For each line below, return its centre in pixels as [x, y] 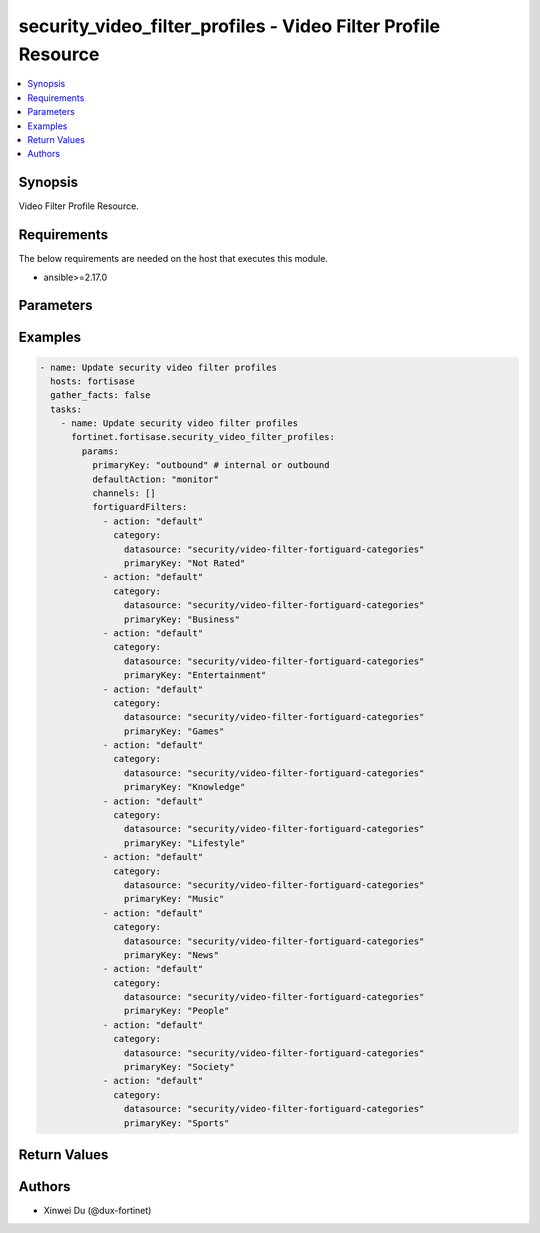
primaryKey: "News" [171, 954]
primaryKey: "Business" [181, 619]
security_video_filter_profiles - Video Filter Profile [229, 26]
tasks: [66, 409]
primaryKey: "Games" [174, 731]
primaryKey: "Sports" [176, 1123]
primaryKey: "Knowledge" [184, 787]
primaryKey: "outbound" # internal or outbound [210, 465]
